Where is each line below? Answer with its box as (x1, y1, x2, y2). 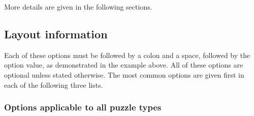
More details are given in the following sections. (4, 2, 152, 12)
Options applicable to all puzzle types (4, 101, 162, 113)
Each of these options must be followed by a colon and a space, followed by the (4, 49, 250, 60)
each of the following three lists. (4, 79, 103, 90)
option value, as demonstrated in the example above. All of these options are (4, 60, 243, 70)
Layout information (4, 26, 108, 41)
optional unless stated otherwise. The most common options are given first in (4, 69, 244, 80)
